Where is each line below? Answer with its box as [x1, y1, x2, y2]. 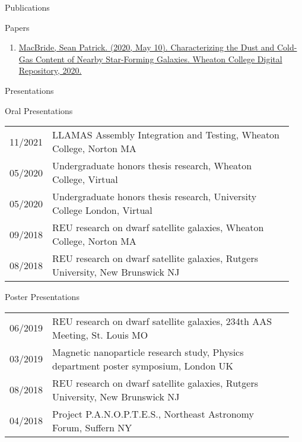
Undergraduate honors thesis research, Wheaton [52, 159, 252, 173]
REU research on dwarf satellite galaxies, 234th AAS [52, 314, 272, 328]
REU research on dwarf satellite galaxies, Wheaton [52, 220, 264, 235]
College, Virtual [52, 172, 118, 187]
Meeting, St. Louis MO [52, 327, 148, 342]
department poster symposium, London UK [52, 358, 234, 372]
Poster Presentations [5, 291, 80, 303]
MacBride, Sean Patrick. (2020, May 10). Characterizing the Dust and [18, 41, 275, 53]
